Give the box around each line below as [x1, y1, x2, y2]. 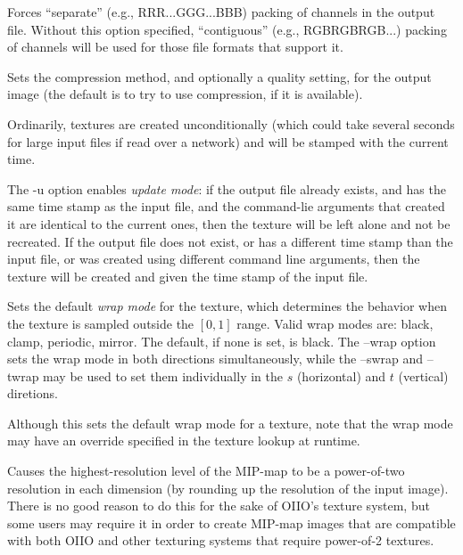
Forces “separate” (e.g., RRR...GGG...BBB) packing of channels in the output [7, 3, 435, 20]
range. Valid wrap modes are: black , [236, 314, 434, 332]
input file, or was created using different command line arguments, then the [7, 249, 420, 268]
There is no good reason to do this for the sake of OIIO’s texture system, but [7, 496, 430, 515]
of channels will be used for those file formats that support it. [7, 37, 343, 56]
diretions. [7, 384, 58, 403]
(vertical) [398, 366, 449, 385]
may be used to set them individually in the [43, 366, 283, 385]
